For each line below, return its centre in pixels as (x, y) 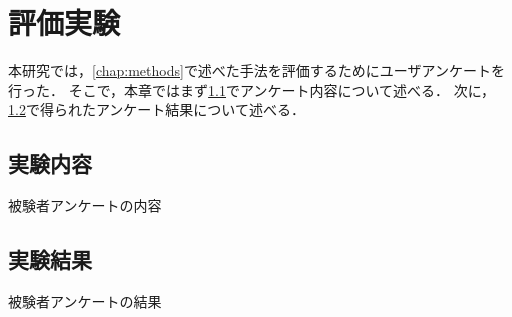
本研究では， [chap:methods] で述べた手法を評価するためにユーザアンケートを (257, 70)
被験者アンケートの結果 (85, 300)
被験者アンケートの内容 (85, 205)
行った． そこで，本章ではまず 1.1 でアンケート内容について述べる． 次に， (251, 89)
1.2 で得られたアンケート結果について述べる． (156, 109)
